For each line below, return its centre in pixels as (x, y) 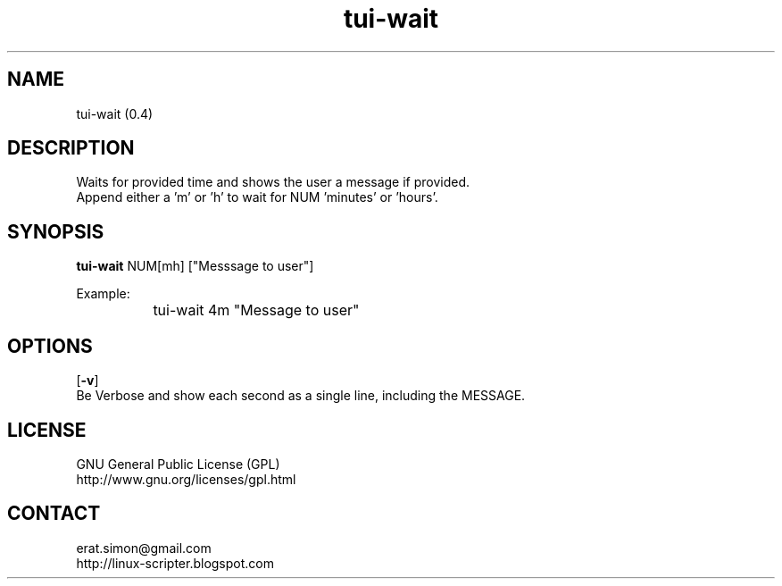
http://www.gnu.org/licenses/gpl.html (186, 479)
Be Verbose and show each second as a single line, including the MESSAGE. (301, 396)
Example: (103, 294)
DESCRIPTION (71, 148)
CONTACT (54, 514)
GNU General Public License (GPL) (178, 464)
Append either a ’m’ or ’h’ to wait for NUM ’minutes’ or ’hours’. (257, 197)
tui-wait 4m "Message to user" (256, 310)
